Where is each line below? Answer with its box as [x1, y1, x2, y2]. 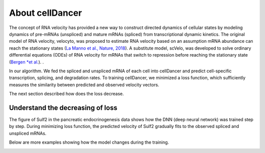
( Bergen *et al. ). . [9, 59, 44, 65]
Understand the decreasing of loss [9, 103, 118, 112]
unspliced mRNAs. [9, 130, 47, 136]
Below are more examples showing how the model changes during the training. [9, 139, 169, 145]
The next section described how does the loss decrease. [9, 91, 124, 97]
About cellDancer [9, 7, 82, 18]
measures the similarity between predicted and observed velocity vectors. [9, 82, 159, 88]
